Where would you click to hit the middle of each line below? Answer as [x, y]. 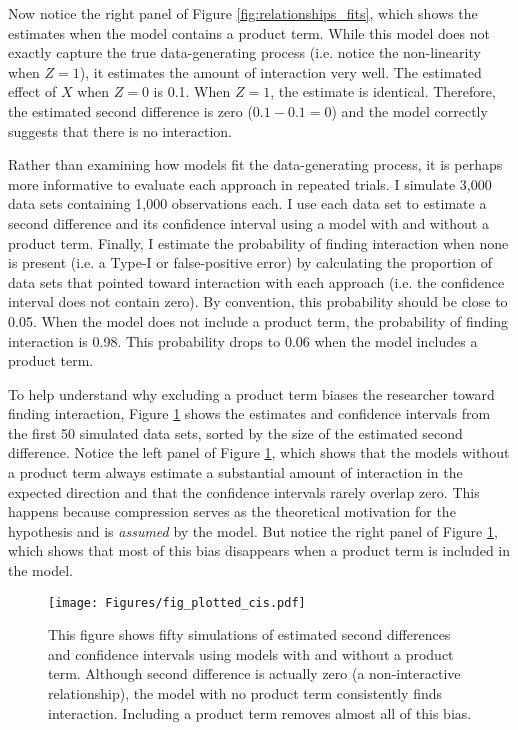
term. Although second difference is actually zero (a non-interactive [254, 673]
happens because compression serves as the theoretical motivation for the [232, 511]
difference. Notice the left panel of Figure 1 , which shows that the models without [259, 452]
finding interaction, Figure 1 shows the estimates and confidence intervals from [249, 413]
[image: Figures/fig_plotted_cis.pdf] [177, 602]
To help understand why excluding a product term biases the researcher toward [251, 393]
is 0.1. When [192, 91]
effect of [32, 91]
